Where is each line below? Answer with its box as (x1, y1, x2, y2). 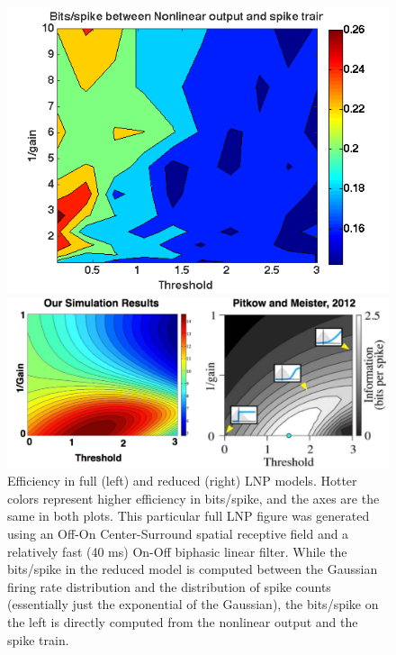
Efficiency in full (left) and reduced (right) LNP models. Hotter (7, 471, 357, 490)
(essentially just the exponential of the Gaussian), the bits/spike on (7, 595, 379, 614)
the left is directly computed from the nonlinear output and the (7, 612, 358, 631)
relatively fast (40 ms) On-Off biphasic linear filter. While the (7, 541, 347, 560)
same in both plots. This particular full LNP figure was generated (7, 506, 370, 525)
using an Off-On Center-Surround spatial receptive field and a (7, 523, 349, 542)
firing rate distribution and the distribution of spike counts (7, 577, 331, 596)
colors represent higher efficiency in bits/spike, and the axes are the (7, 488, 380, 507)
